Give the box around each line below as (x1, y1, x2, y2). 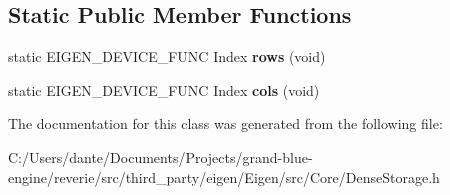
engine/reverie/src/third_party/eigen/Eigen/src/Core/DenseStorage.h (8, 166, 440, 187)
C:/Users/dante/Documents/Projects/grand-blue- (8, 146, 313, 167)
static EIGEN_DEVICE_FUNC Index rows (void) (8, 46, 326, 67)
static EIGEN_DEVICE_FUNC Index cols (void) (8, 79, 320, 100)
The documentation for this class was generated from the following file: (8, 113, 443, 134)
